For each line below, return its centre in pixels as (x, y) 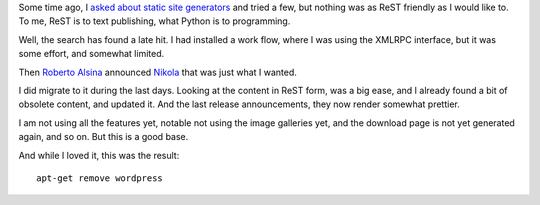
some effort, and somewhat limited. (91, 54)
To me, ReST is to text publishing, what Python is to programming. (154, 21)
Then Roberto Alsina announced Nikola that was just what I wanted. (157, 72)
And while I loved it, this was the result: (99, 155)
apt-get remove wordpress (100, 178)
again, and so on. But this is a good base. (103, 137)
